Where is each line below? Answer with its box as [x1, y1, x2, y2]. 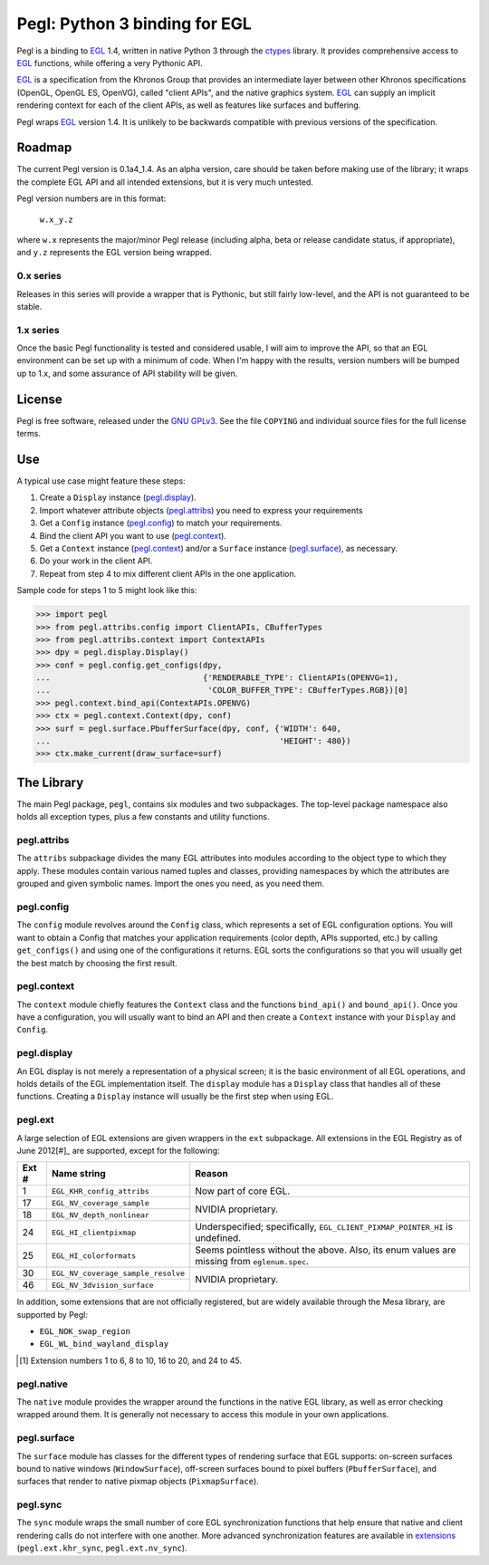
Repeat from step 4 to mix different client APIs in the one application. [39, 568, 297, 579]
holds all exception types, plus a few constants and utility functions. [16, 811, 271, 822]
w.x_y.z [39, 214, 74, 225]
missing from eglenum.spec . [195, 1255, 310, 1268]
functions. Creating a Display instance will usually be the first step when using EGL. [16, 1091, 334, 1102]
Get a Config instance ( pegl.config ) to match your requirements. [39, 517, 283, 529]
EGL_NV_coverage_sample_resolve [51, 1268, 186, 1278]
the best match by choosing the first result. [16, 957, 177, 968]
